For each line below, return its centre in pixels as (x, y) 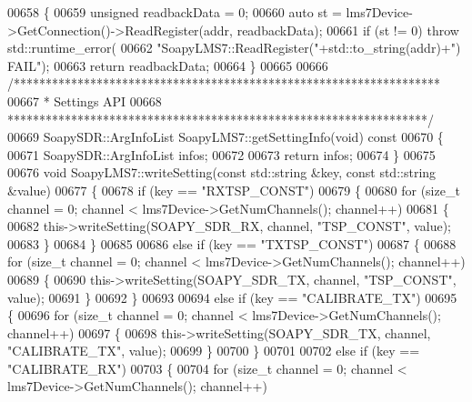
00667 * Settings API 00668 (85, 100)
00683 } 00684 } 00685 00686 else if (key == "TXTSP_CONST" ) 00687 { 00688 (232, 243)
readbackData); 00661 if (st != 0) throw (348, 30)
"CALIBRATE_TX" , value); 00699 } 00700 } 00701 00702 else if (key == (214, 351)
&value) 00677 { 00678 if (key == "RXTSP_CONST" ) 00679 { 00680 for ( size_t (234, 190)
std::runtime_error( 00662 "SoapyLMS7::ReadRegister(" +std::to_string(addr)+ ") (234, 48)
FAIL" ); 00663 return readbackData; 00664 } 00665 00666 (168, 65)
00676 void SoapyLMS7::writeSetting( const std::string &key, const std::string (222, 172)
